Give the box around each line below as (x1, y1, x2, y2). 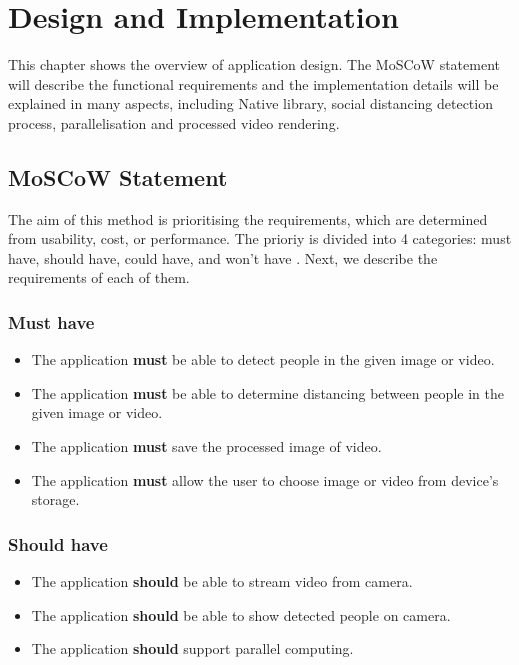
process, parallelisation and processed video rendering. (8, 112, 340, 133)
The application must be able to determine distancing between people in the (31, 382, 504, 403)
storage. (31, 489, 80, 510)
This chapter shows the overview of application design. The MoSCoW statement (8, 54, 500, 75)
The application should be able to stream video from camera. (31, 571, 413, 592)
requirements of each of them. (8, 267, 190, 288)
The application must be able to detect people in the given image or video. (31, 349, 495, 370)
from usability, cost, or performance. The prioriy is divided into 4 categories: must (8, 228, 512, 249)
